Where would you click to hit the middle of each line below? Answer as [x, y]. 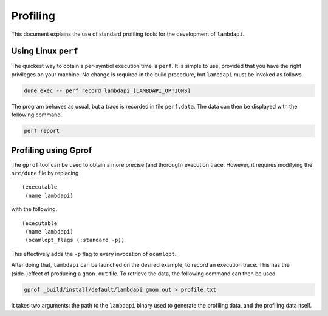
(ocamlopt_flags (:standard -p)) [75, 240]
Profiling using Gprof [52, 150]
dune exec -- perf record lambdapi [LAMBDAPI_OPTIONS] [107, 90]
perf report [42, 131]
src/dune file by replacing [45, 173]
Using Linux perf [45, 51]
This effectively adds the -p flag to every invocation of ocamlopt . [94, 254]
